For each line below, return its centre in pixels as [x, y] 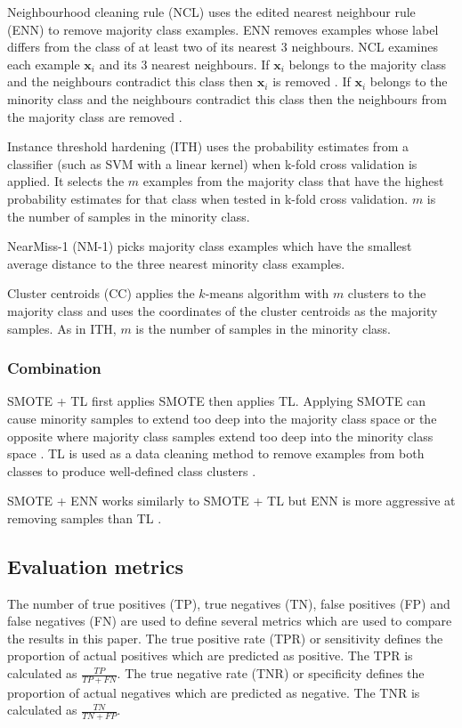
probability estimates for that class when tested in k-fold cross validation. [208, 198]
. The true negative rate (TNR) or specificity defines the [271, 673]
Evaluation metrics [95, 566]
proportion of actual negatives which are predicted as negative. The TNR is [214, 692]
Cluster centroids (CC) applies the [101, 293]
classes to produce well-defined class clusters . [132, 470]
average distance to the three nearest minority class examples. [176, 263]
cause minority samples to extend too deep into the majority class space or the [222, 418]
